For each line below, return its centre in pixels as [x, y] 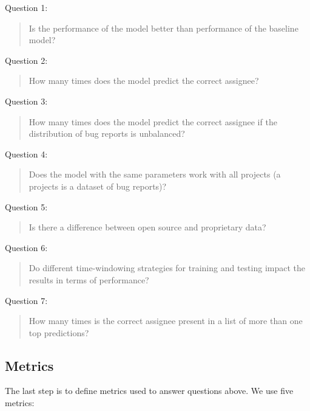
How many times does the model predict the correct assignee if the [153, 121]
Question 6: [26, 247]
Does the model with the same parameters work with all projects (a [155, 174]
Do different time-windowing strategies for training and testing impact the [167, 268]
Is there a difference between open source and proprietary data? [147, 227]
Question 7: [26, 300]
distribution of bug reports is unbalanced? [107, 133]
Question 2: [26, 60]
